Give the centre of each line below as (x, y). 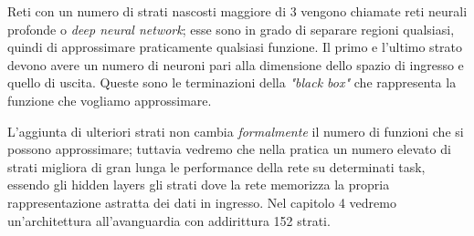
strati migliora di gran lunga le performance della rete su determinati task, (216, 166)
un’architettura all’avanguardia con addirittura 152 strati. (169, 220)
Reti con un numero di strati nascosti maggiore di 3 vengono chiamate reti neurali (237, 11)
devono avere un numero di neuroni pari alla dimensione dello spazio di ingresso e (236, 64)
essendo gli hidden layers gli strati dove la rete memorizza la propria (199, 185)
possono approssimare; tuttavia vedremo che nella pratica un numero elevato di (229, 149)
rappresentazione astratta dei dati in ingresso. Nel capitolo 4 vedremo (202, 202)
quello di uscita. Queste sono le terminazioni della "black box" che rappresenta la (232, 82)
